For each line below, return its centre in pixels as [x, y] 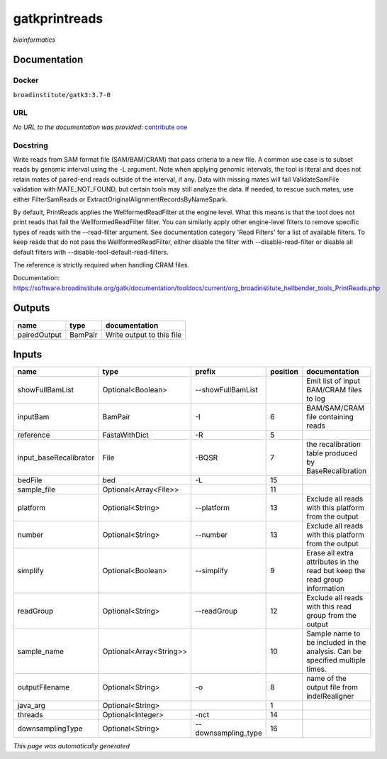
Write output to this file [144, 335]
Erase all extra [330, 553]
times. [316, 669]
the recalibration [333, 445]
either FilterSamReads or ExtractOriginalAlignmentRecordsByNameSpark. [120, 199]
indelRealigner [330, 697]
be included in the [336, 643]
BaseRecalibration [336, 471]
